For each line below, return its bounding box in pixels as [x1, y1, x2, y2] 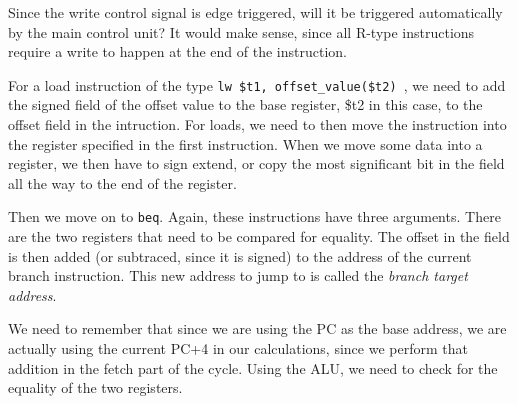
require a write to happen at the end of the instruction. [8, 41, 347, 62]
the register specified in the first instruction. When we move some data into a [8, 133, 483, 154]
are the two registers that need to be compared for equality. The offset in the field [8, 226, 510, 247]
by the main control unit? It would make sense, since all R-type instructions [8, 21, 475, 42]
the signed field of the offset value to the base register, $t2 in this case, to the [8, 94, 483, 115]
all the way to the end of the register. [8, 172, 237, 193]
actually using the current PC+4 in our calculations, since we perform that [8, 338, 468, 359]
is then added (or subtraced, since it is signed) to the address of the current [8, 245, 472, 266]
